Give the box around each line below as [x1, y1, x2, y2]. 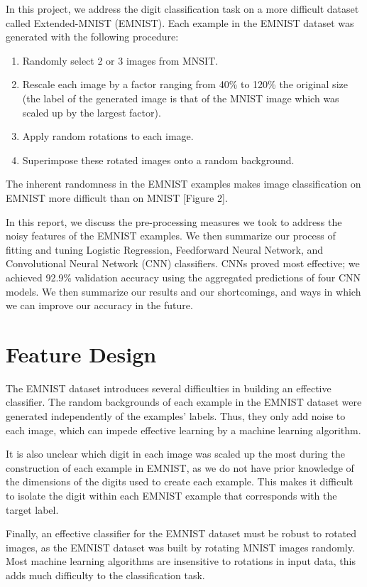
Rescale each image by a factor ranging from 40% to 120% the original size [22, 77, 348, 92]
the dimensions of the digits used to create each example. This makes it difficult [6, 474, 354, 489]
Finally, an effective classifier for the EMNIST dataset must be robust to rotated [6, 526, 357, 541]
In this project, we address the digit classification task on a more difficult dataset [6, 1, 359, 16]
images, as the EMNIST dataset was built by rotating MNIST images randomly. [6, 539, 355, 554]
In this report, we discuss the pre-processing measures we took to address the [6, 214, 342, 229]
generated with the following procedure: [6, 29, 179, 44]
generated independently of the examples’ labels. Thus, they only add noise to [6, 409, 346, 423]
